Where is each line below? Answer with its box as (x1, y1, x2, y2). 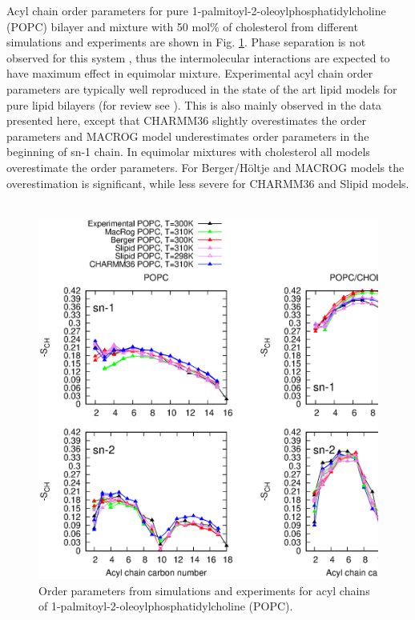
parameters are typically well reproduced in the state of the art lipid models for (6, 80, 397, 97)
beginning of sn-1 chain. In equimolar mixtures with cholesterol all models (6, 143, 370, 160)
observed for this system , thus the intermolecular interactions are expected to (6, 49, 390, 66)
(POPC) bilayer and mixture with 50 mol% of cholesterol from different (6, 18, 358, 34)
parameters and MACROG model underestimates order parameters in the (6, 127, 369, 144)
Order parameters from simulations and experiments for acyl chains (38, 582, 370, 598)
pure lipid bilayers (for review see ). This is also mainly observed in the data (6, 96, 382, 113)
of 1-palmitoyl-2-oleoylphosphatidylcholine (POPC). (38, 598, 293, 614)
